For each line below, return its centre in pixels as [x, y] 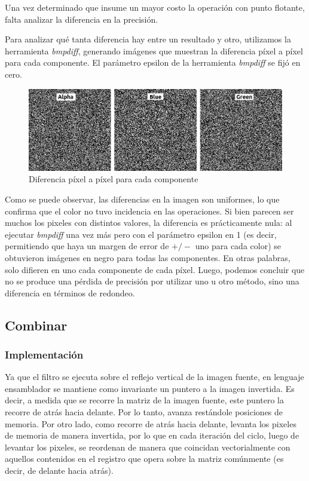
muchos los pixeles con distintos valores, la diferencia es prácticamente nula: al [149, 223]
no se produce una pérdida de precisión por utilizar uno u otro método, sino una [152, 281]
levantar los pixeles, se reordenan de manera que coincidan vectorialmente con [148, 447]
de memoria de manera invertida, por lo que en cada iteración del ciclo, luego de [152, 435]
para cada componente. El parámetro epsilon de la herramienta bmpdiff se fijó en [153, 62]
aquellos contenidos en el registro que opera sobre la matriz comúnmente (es [144, 459]
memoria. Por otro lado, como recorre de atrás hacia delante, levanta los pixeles [151, 423]
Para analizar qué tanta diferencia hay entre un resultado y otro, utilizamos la [148, 39]
